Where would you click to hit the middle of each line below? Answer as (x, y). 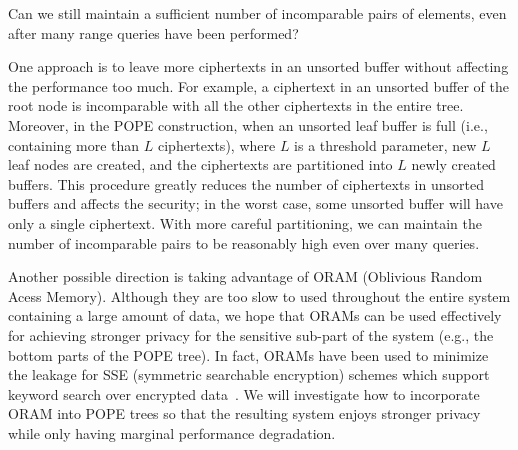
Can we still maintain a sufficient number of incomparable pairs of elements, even (257, 13)
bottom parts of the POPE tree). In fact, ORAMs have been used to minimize (248, 354)
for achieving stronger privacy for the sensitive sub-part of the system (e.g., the (251, 334)
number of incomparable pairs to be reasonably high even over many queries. (244, 242)
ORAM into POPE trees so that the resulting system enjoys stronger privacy (244, 413)
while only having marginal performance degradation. (172, 432)
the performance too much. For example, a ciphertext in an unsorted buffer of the (259, 85)
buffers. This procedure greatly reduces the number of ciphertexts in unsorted (246, 183)
